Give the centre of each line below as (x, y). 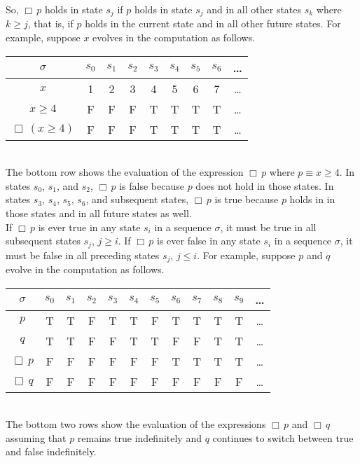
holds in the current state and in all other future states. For (213, 23)
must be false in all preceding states (83, 255)
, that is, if (50, 23)
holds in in (312, 199)
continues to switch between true (283, 437)
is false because (152, 185)
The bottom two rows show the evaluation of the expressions (136, 424)
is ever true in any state (89, 227)
